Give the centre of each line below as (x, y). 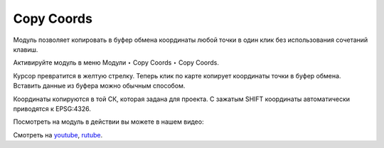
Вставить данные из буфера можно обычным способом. (99, 86)
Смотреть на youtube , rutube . (58, 134)
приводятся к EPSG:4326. (52, 109)
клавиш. (26, 49)
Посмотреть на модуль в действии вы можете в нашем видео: (108, 122)
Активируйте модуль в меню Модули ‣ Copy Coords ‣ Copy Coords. (116, 63)
